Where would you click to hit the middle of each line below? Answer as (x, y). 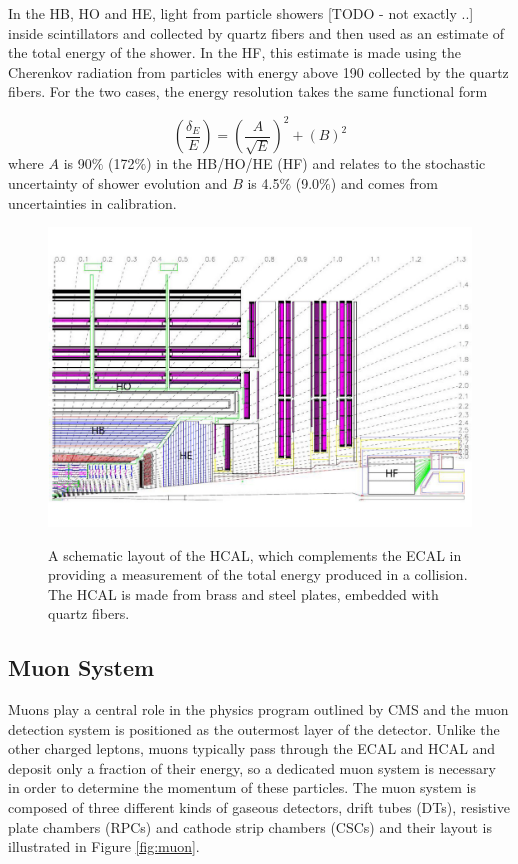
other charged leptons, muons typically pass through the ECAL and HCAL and (252, 748)
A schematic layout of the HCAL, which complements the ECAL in (255, 554)
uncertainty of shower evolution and (118, 183)
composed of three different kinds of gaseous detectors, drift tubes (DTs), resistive (259, 807)
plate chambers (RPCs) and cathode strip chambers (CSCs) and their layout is (250, 826)
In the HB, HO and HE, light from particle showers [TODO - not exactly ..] (241, 13)
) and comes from (384, 183)
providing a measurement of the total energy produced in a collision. (258, 574)
